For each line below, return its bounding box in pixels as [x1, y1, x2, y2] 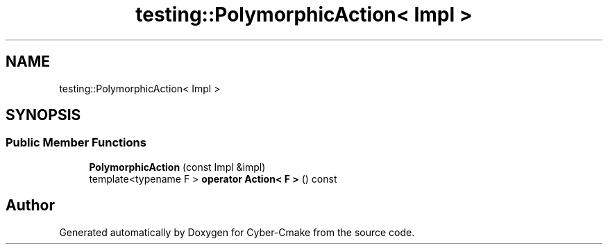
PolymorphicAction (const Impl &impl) [89, 160, 266, 173]
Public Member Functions [6, 135, 146, 150]
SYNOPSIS [6, 106, 81, 124]
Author [6, 197, 55, 215]
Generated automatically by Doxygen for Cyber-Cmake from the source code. [59, 226, 415, 238]
